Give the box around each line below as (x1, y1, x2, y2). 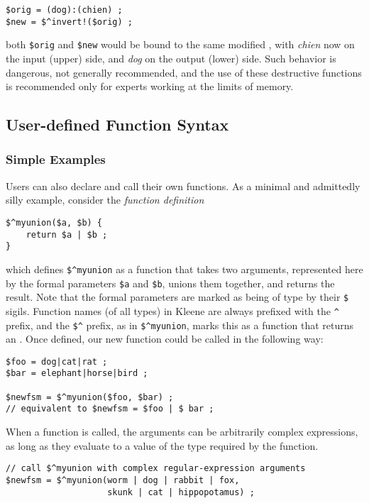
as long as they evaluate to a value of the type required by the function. (6, 438, 319, 453)
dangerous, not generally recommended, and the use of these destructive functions (6, 65, 362, 79)
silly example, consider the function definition (6, 192, 204, 207)
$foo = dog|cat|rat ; (6, 356, 108, 367)
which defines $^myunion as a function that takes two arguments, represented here (6, 261, 363, 276)
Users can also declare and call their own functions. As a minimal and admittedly (6, 178, 360, 193)
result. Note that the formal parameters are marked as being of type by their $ (6, 289, 349, 304)
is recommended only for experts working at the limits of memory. (6, 79, 294, 94)
